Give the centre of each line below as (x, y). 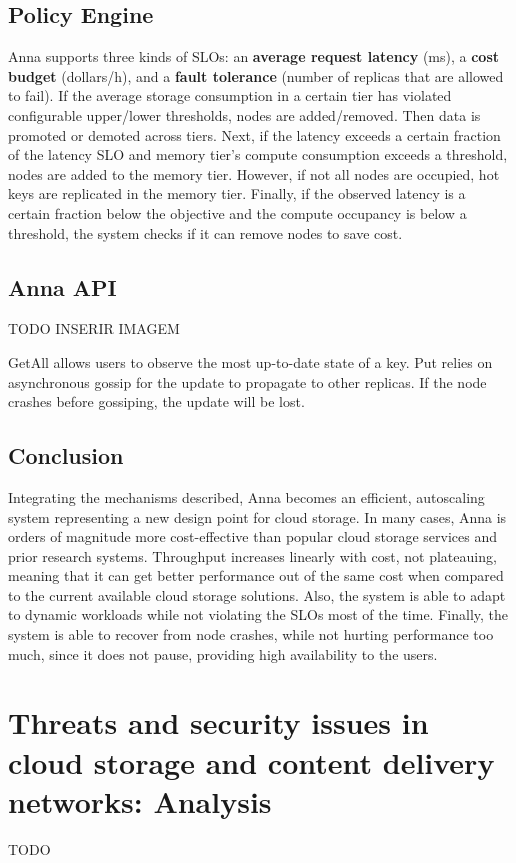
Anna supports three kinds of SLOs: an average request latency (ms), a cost (254, 56)
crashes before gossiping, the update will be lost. (156, 401)
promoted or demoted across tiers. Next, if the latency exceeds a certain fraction (254, 134)
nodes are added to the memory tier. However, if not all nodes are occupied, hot (254, 173)
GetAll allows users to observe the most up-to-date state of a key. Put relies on (250, 361)
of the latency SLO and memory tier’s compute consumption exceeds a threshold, (258, 154)
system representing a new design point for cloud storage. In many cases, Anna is (257, 516)
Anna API (62, 286)
